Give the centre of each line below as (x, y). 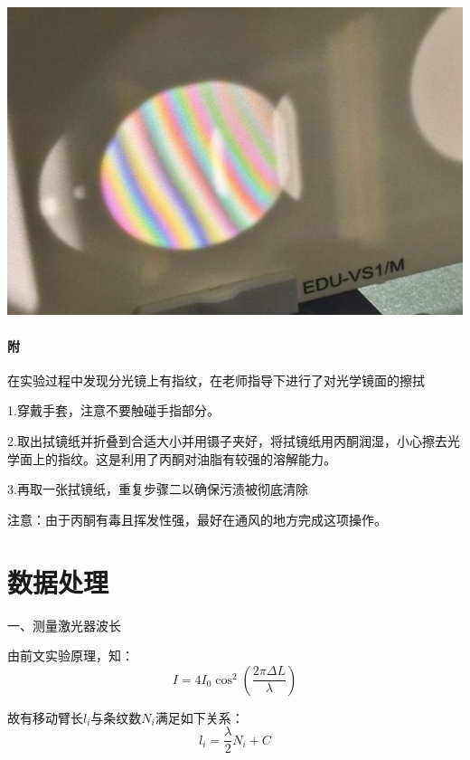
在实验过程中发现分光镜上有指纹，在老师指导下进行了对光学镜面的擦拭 (216, 380)
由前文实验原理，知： (70, 655)
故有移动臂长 (45, 717)
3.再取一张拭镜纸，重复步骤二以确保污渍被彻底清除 (158, 489)
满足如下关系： (199, 717)
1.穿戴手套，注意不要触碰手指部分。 (113, 410)
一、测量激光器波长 (64, 625)
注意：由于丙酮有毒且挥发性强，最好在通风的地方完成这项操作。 (197, 519)
